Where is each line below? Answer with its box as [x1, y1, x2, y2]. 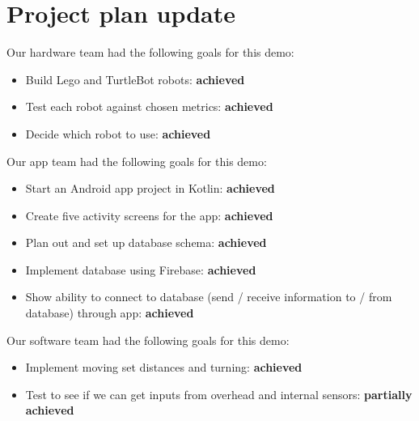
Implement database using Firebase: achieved [25, 261, 256, 278]
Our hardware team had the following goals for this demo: [6, 44, 294, 61]
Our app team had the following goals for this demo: [6, 152, 267, 169]
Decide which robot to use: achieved [25, 125, 211, 142]
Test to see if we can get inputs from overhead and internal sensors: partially [25, 385, 413, 402]
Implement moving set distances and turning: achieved [25, 359, 303, 376]
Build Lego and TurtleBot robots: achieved [25, 70, 245, 87]
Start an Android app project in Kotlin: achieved [25, 180, 275, 197]
